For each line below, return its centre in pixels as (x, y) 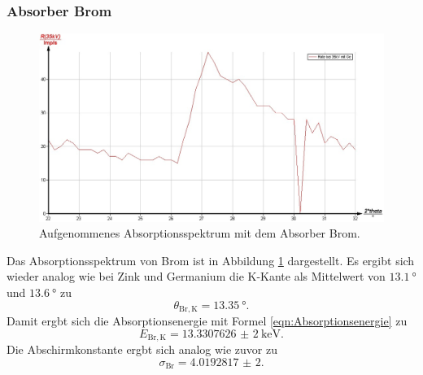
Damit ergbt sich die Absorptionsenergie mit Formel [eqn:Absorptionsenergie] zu (207, 321)
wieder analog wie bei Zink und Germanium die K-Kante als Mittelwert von (196, 276)
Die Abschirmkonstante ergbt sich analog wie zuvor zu (142, 349)
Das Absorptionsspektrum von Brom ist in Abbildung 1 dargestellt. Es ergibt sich (211, 260)
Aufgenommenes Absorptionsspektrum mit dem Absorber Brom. (200, 233)
